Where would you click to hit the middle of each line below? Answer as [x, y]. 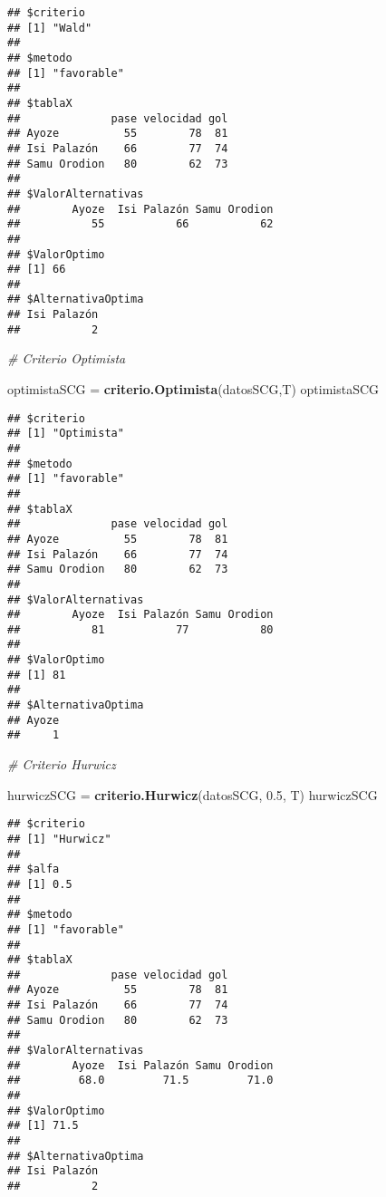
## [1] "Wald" [50, 28]
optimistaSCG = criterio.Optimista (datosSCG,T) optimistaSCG [193, 389]
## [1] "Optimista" [66, 434]
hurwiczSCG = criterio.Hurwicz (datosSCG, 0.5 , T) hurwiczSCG [193, 794]
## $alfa [34, 869]
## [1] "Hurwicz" [59, 839]
